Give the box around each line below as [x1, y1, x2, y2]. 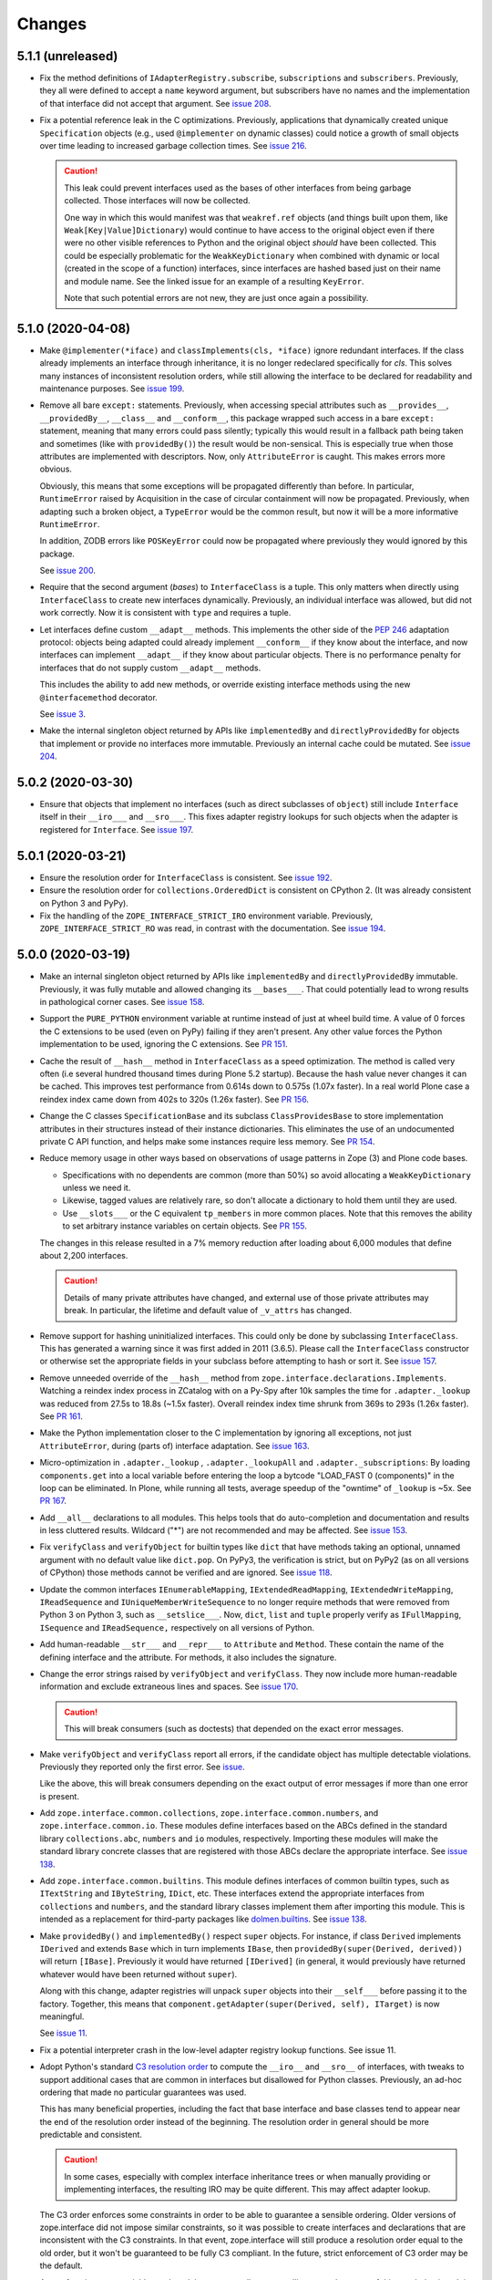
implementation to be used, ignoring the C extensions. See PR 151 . [39, 1039, 289, 1050]
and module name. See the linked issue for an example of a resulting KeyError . [64, 275, 364, 286]
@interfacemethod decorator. [39, 691, 159, 702]
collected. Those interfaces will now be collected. [64, 195, 251, 206]
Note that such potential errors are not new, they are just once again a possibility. [64, 292, 369, 303]
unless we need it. [62, 1182, 131, 1194]
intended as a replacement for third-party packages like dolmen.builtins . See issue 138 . [39, 1913, 368, 1924]
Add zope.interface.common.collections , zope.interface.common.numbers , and [39, 1808, 379, 1819]
